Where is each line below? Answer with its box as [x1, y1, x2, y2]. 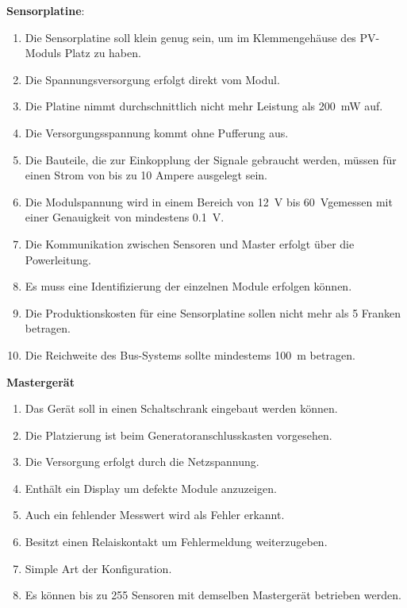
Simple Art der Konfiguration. [25, 560, 172, 576]
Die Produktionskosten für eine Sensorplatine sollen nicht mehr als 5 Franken [25, 304, 401, 321]
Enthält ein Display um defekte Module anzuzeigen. [25, 479, 277, 496]
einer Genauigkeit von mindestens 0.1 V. [25, 209, 225, 225]
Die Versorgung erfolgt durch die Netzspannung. [25, 453, 259, 470]
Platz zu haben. [64, 44, 141, 61]
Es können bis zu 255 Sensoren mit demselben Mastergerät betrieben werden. [25, 587, 401, 603]
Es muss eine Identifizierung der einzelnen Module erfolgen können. [25, 278, 352, 294]
